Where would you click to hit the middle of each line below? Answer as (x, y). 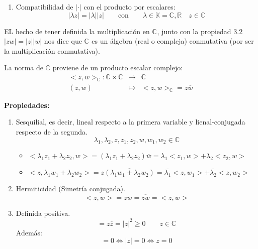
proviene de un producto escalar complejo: (118, 68)
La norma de (24, 68)
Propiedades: (27, 105)
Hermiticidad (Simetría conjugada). (70, 189)
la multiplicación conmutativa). (52, 50)
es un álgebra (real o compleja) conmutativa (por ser (173, 41)
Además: (29, 232)
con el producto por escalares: (130, 7)
